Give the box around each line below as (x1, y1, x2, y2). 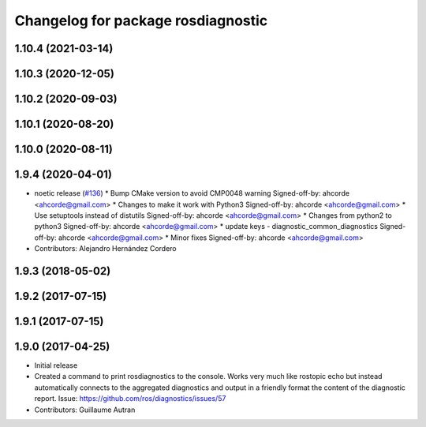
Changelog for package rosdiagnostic (14, 12, 268, 29)
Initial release (34, 361, 78, 370)
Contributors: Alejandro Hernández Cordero (34, 244, 177, 253)
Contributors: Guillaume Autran (34, 405, 136, 414)
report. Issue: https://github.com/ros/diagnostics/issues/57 (34, 394, 226, 403)
